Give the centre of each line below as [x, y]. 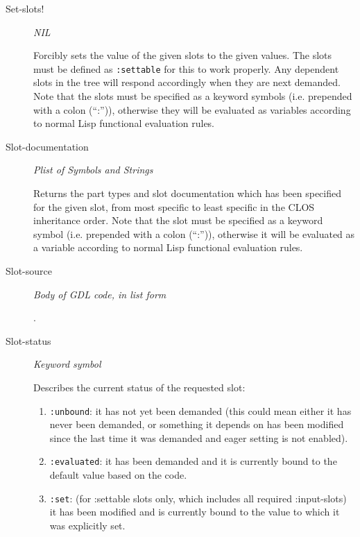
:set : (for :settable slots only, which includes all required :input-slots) [198, 498]
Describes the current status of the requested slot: [139, 387]
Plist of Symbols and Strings [93, 170]
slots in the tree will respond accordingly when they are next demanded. [187, 82]
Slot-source [29, 270]
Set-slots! [25, 8]
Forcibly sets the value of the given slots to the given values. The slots [183, 55]
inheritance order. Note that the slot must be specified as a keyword [178, 220]
